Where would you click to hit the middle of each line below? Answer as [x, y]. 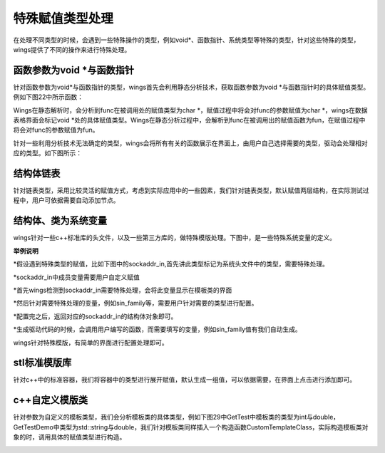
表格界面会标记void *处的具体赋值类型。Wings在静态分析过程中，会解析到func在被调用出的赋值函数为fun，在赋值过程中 [189, 120]
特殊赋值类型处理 [63, 19]
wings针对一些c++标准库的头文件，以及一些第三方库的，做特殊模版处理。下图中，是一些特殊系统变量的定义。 [175, 238]
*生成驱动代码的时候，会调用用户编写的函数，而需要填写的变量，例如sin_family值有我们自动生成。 [158, 329]
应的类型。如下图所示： [47, 153]
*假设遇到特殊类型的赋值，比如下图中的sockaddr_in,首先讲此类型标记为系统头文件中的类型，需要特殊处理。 [171, 264]
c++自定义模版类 [51, 400]
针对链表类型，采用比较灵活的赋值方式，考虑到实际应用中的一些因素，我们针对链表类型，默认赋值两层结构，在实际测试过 [191, 191]
